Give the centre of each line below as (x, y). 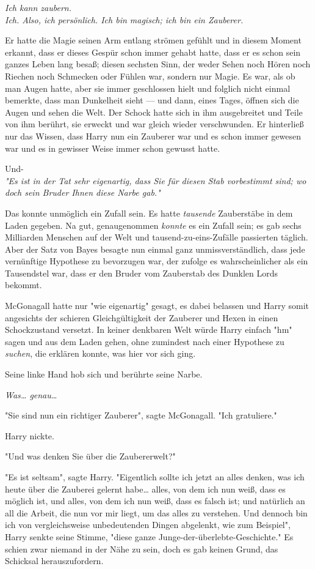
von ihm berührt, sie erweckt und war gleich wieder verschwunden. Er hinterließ (154, 124)
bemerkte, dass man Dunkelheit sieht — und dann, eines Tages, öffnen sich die (152, 100)
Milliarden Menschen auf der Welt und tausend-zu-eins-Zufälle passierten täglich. (157, 237)
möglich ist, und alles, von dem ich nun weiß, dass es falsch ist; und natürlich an (155, 501)
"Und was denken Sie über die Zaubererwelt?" (90, 456)
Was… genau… (31, 394)
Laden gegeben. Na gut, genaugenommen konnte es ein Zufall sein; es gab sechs (153, 225)
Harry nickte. (30, 435)
